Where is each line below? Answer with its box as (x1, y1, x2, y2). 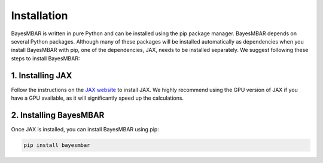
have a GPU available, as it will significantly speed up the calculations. (11, 94, 184, 102)
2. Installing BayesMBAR (11, 110, 105, 120)
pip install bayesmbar (23, 142, 90, 149)
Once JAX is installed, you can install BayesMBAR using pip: (11, 125, 160, 133)
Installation (11, 9, 68, 22)
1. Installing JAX (11, 70, 72, 81)
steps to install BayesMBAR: (11, 54, 80, 62)
